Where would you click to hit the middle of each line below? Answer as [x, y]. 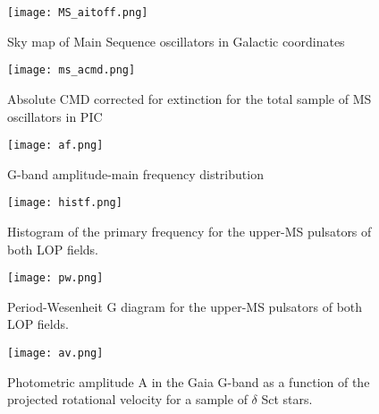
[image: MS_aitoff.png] [78, 13]
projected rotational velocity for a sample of [127, 399]
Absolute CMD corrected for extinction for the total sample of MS [189, 98]
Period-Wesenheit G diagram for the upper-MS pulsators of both [185, 306]
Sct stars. [287, 399]
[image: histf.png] [65, 203]
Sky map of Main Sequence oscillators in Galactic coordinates [176, 41]
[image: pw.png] [55, 278]
